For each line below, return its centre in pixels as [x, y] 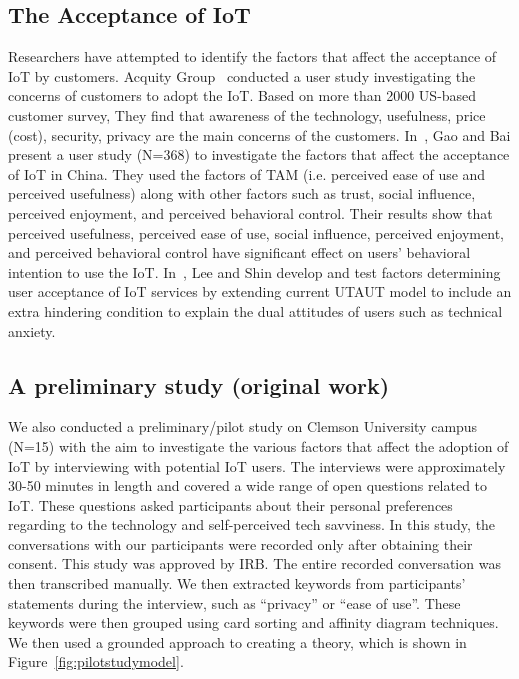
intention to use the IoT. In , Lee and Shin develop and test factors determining [254, 271]
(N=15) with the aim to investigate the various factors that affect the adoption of [258, 445]
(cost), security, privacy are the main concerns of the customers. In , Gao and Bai [259, 134]
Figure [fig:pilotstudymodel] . [96, 661]
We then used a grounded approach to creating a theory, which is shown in [237, 641]
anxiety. [32, 330]
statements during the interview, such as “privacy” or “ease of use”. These [234, 602]
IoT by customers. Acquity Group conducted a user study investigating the [242, 75]
